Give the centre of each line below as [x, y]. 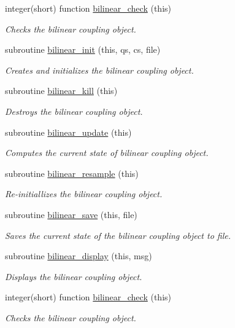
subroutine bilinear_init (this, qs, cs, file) [83, 49]
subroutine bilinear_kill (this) [61, 91]
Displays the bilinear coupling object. [74, 276]
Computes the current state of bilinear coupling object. [107, 153]
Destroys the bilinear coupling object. [74, 111]
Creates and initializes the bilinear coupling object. [99, 70]
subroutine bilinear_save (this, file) [71, 214]
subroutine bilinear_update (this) [68, 132]
